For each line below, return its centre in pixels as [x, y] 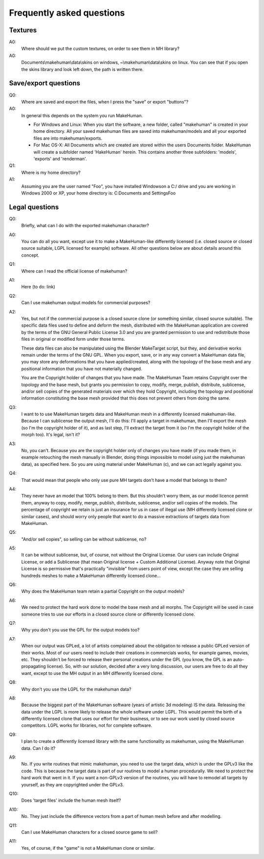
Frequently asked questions [67, 13]
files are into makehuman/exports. [68, 138]
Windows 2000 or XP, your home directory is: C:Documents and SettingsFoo [99, 193]
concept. [30, 255]
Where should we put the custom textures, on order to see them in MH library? [100, 48]
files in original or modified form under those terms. [73, 339]
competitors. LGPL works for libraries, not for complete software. [87, 725]
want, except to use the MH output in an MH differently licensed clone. [92, 673]
